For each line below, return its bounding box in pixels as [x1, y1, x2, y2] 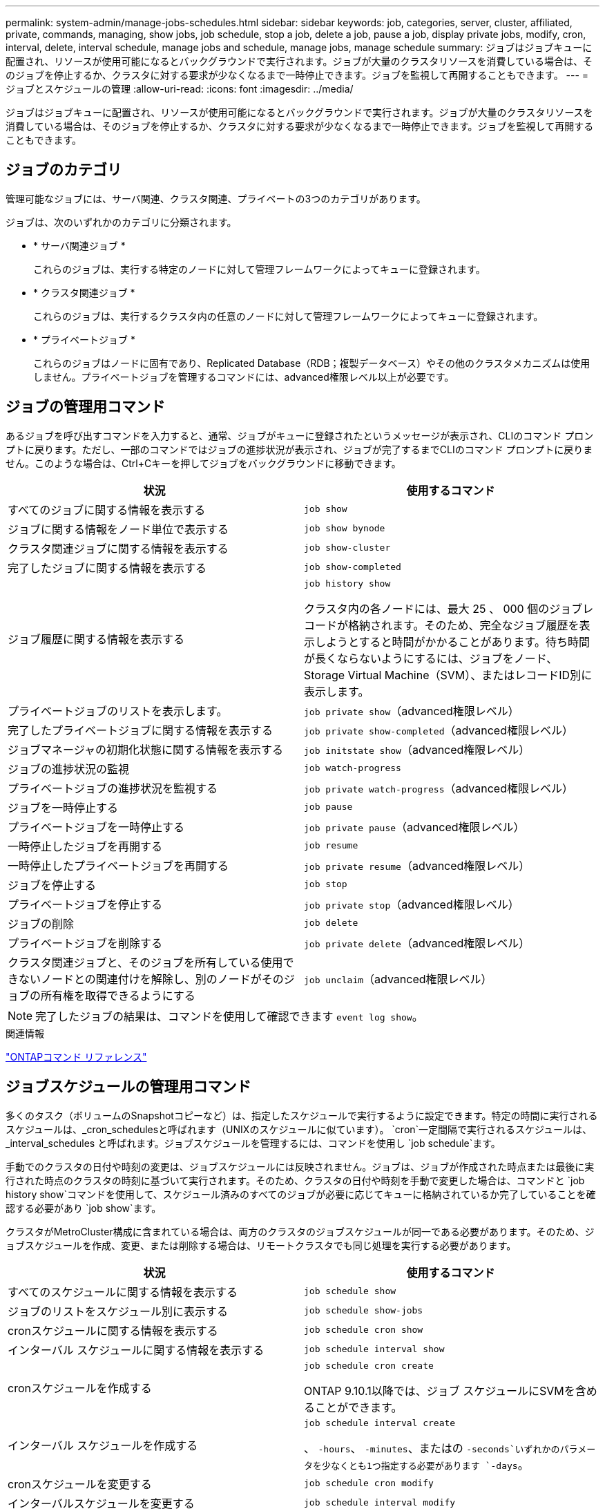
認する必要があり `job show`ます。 [6, 1202, 162, 1214]
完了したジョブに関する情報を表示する [8, 560, 207, 575]
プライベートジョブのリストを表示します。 [8, 703, 228, 718]
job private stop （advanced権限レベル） [304, 897, 519, 911]
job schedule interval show [304, 1344, 445, 1355]
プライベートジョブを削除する [8, 936, 163, 950]
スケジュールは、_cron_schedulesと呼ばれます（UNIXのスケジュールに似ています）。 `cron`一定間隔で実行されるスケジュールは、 [6, 1123, 593, 1135]
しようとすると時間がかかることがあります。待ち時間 [315, 634, 590, 649]
